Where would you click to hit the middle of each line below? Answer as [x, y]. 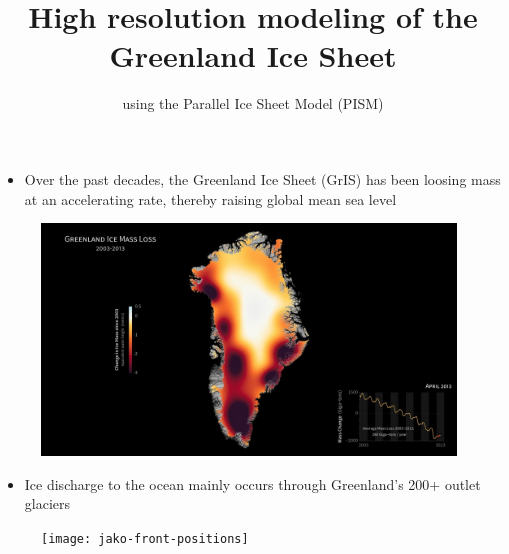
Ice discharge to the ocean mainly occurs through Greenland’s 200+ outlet [252, 483]
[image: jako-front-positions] [145, 538]
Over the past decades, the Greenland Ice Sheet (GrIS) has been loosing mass [262, 178]
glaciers [47, 503]
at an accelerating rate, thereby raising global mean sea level [210, 198]
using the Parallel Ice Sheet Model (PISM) [253, 103]
